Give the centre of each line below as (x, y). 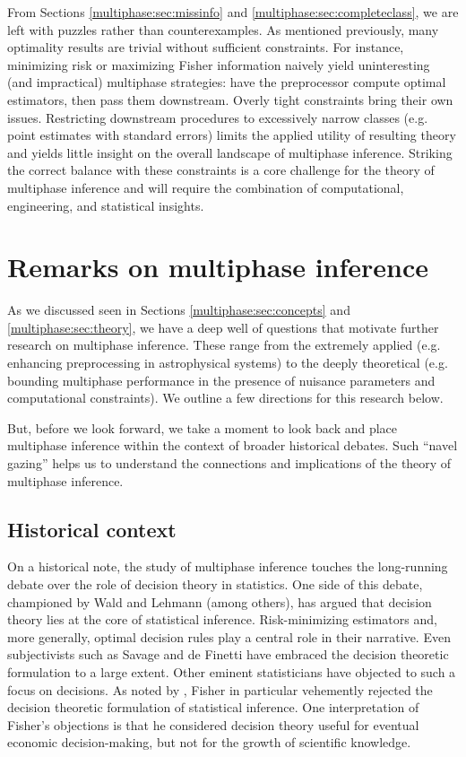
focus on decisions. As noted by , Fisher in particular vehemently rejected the (220, 689)
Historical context (92, 529)
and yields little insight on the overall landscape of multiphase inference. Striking (230, 152)
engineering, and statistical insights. (106, 205)
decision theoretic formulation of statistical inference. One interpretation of (213, 707)
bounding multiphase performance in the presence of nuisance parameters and (221, 380)
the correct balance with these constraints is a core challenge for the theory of (221, 170)
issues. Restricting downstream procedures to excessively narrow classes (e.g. (218, 117)
